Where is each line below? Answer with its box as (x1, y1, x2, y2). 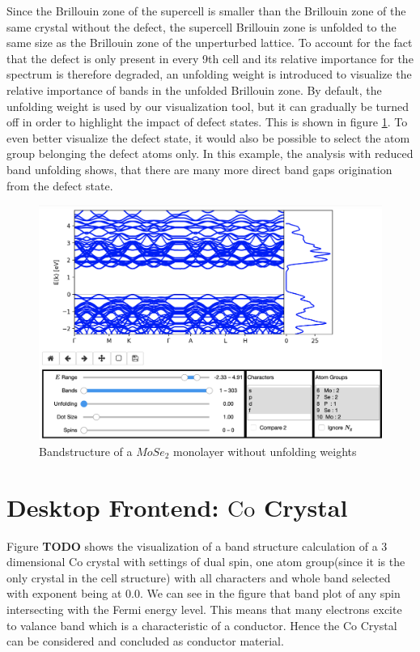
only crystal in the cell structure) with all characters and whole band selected (6, 569, 391, 586)
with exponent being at (6, 585, 122, 602)
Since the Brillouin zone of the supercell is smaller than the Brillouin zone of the (6, 2, 406, 19)
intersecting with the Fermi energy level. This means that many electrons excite (6, 601, 402, 618)
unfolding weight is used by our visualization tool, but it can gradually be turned (6, 97, 409, 114)
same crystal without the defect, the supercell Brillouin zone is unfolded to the (6, 18, 397, 35)
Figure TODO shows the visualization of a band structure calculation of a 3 (6, 537, 388, 554)
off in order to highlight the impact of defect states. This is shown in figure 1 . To (6, 113, 408, 130)
